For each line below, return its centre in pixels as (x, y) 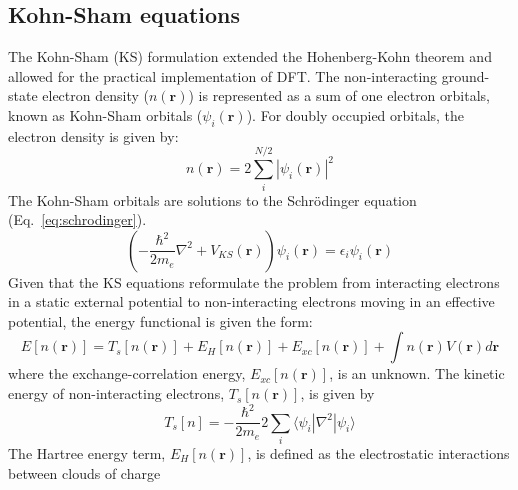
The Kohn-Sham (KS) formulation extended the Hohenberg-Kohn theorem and (250, 56)
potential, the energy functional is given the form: (160, 320)
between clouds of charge (84, 472)
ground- (465, 75)
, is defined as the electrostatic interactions (378, 452)
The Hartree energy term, (87, 452)
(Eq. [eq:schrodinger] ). (77, 219)
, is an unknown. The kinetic (417, 373)
